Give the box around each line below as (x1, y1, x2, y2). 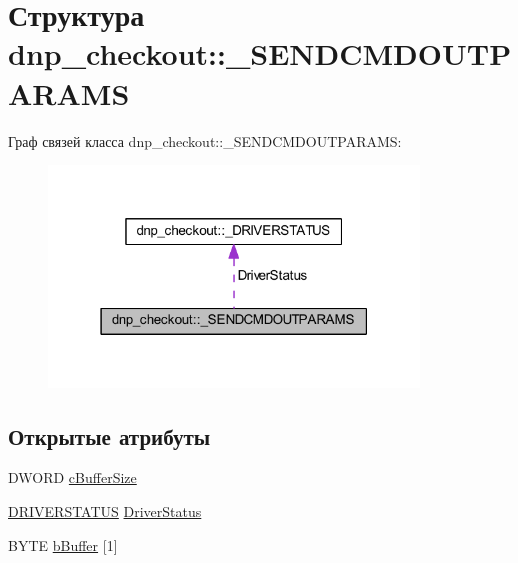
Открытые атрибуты (8, 420, 211, 451)
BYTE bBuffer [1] (8, 534, 118, 555)
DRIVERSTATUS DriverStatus (8, 500, 202, 521)
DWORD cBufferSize (8, 467, 137, 488)
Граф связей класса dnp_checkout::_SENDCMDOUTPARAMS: (8, 130, 402, 151)
